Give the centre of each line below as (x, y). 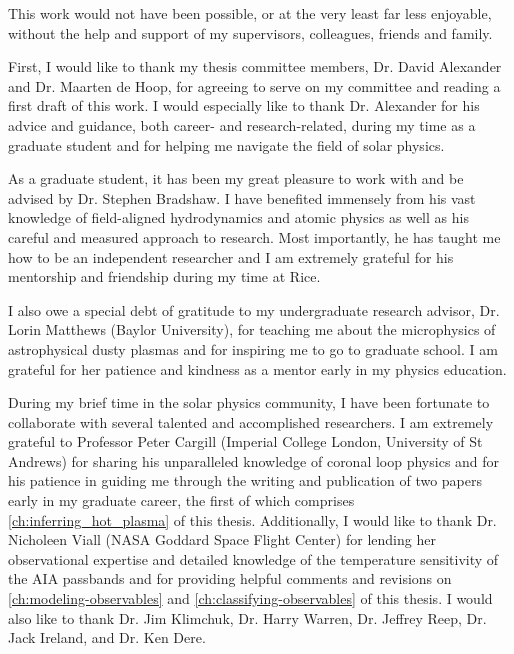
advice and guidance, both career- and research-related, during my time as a (242, 124)
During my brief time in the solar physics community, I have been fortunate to (249, 402)
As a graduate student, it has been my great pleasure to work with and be (236, 178)
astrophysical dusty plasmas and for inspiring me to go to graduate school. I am (253, 348)
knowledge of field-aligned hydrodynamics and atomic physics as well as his (238, 217)
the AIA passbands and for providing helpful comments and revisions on (230, 578)
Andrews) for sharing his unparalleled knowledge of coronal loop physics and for (254, 460)
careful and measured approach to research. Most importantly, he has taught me (254, 236)
